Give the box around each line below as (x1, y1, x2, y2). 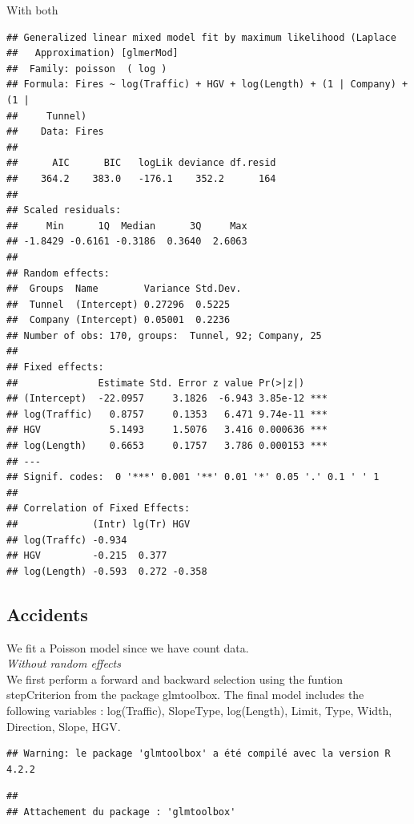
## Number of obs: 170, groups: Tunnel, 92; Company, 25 (6, 329, 322, 341)
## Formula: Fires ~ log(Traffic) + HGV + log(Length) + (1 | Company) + (6, 79, 408, 91)
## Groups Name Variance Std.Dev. (6, 283, 242, 295)
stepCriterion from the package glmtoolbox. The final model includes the (6, 686, 364, 703)
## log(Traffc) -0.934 (6, 534, 127, 546)
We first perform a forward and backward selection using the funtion (6, 670, 344, 687)
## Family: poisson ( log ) (6, 63, 167, 75)
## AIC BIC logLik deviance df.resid (6, 157, 276, 169)
